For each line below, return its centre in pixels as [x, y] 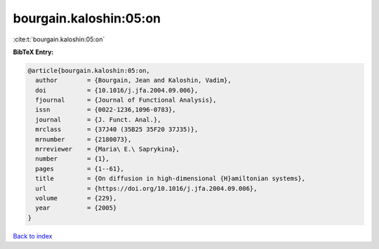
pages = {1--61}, [80, 169]
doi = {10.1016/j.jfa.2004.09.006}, [117, 90]
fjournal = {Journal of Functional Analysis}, [126, 100]
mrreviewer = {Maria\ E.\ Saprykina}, [108, 149]
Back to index [33, 236]
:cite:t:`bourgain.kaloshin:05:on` [59, 39]
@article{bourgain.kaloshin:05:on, [89, 70]
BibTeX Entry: [33, 52]
